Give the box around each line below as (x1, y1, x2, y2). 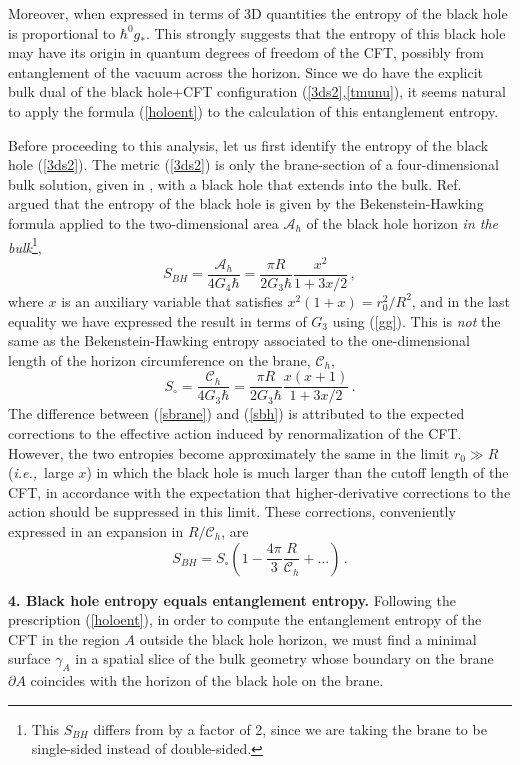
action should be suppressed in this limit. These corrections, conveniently (8, 501, 456, 522)
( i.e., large (8, 462, 74, 483)
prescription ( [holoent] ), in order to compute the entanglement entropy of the (8, 609, 482, 630)
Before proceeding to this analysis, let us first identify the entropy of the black (8, 134, 489, 155)
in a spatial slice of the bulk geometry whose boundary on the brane (75, 648, 494, 669)
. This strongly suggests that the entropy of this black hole (145, 22, 506, 43)
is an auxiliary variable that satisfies (61, 290, 283, 311)
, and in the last (411, 290, 510, 311)
